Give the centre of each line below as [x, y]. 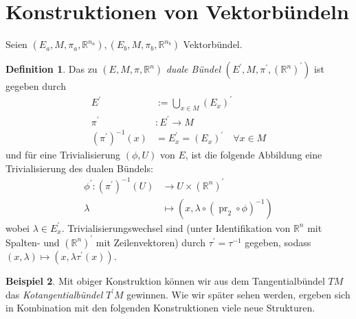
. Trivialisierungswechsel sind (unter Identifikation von [176, 227]
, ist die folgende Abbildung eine [254, 155]
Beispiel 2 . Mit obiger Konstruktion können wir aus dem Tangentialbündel [165, 280]
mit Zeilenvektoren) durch [151, 242]
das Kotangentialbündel [54, 294]
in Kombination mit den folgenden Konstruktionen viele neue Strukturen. [160, 308]
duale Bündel [193, 69]
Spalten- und [33, 242]
